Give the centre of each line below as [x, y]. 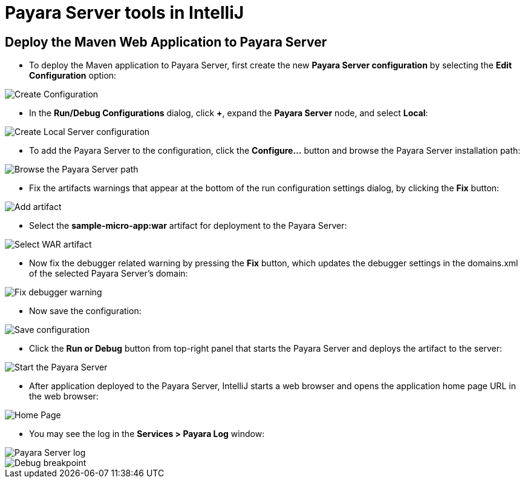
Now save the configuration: [85, 311]
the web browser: [64, 396]
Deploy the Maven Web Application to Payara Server [166, 42]
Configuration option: [73, 76]
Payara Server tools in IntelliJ [125, 13]
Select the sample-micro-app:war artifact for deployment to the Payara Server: [188, 226]
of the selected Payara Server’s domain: [109, 274]
